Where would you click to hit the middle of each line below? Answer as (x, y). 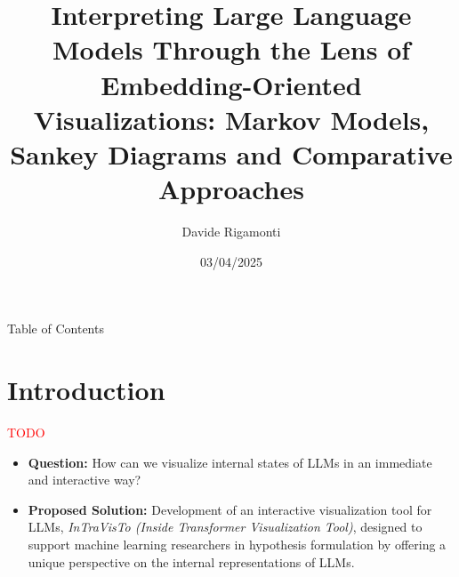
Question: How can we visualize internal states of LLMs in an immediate (230, 462)
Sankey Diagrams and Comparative (231, 153)
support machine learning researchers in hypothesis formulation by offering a (237, 544)
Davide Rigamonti (231, 232)
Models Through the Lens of (231, 49)
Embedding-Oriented (231, 84)
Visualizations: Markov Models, (231, 119)
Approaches (231, 189)
